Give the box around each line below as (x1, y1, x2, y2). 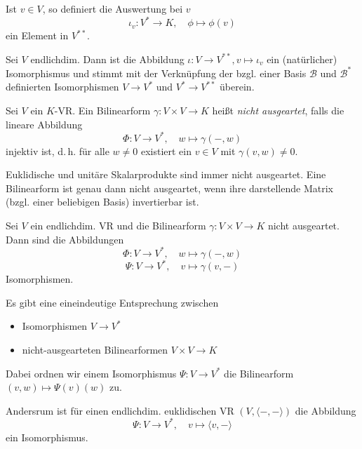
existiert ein (140, 143, 192, 158)
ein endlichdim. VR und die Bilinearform (30, 218, 206, 233)
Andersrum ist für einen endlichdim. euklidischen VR (6, 403, 234, 417)
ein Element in (6, 28, 69, 43)
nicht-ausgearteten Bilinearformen (22, 342, 168, 356)
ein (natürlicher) (267, 51, 337, 66)
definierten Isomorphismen (6, 79, 119, 94)
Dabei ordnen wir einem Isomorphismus (6, 366, 177, 380)
